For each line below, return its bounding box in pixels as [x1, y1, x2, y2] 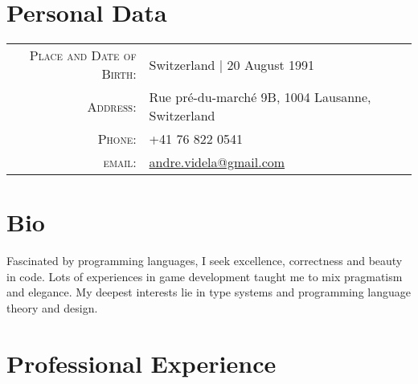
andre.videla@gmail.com [149, 153, 285, 172]
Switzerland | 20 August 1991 [149, 55, 315, 74]
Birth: [101, 64, 137, 84]
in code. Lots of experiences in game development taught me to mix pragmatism [6, 268, 403, 284]
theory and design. [6, 300, 98, 317]
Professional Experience [6, 346, 277, 379]
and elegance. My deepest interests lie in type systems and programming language [6, 284, 411, 300]
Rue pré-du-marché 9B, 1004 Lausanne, [149, 88, 371, 107]
